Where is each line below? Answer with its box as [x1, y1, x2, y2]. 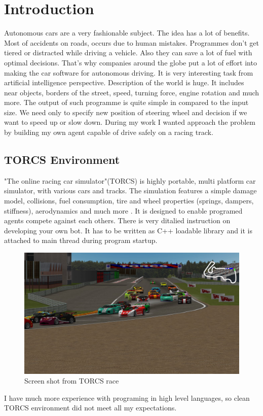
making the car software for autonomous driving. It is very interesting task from [4, 67, 253, 78]
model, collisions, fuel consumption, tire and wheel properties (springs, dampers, [4, 195, 254, 206]
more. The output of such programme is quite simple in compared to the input [4, 97, 249, 108]
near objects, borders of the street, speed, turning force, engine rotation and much [4, 87, 259, 97]
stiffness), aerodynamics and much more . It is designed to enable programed [4, 205, 243, 216]
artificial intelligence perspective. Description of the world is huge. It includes [4, 77, 244, 88]
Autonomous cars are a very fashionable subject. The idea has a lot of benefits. [4, 27, 250, 38]
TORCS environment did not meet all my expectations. [4, 402, 177, 413]
